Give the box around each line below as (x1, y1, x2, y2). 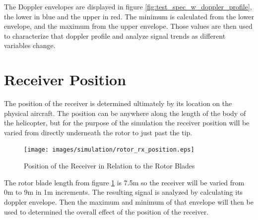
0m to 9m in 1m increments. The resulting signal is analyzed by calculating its (4, 187, 243, 197)
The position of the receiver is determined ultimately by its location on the (4, 98, 232, 109)
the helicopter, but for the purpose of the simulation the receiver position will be (4, 117, 250, 128)
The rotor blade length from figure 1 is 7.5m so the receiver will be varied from (4, 177, 245, 187)
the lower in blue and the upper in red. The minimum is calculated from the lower (4, 11, 254, 21)
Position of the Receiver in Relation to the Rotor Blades (24, 161, 195, 171)
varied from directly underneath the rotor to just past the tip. (4, 127, 193, 137)
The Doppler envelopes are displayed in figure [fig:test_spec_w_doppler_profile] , (4, 1, 252, 11)
